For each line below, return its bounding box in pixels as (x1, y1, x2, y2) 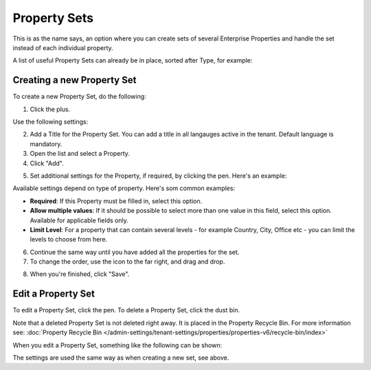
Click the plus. (30, 105, 71, 113)
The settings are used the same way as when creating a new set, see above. (12, 354, 229, 362)
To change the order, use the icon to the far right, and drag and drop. (30, 257, 225, 266)
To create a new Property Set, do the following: (12, 93, 147, 101)
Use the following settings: (12, 117, 89, 126)
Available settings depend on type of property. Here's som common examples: (12, 184, 236, 192)
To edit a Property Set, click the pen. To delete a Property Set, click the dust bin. (12, 306, 240, 314)
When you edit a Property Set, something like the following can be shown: (12, 340, 223, 349)
